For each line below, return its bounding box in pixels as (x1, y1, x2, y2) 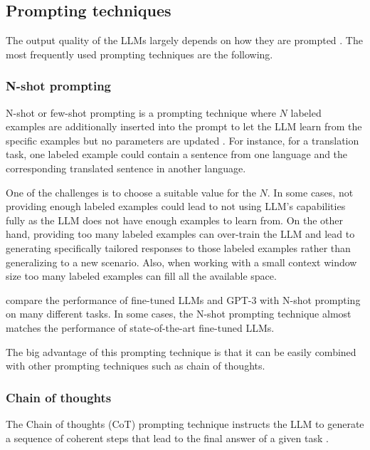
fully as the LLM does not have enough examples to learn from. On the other (6, 212, 344, 227)
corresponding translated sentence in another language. (6, 160, 246, 175)
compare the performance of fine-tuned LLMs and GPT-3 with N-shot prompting (6, 292, 361, 307)
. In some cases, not (267, 184, 354, 199)
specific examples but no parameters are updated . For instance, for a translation (6, 132, 359, 147)
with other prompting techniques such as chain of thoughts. (6, 358, 265, 373)
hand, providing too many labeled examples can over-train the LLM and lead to (6, 226, 355, 241)
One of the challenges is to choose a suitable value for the (6, 184, 256, 199)
